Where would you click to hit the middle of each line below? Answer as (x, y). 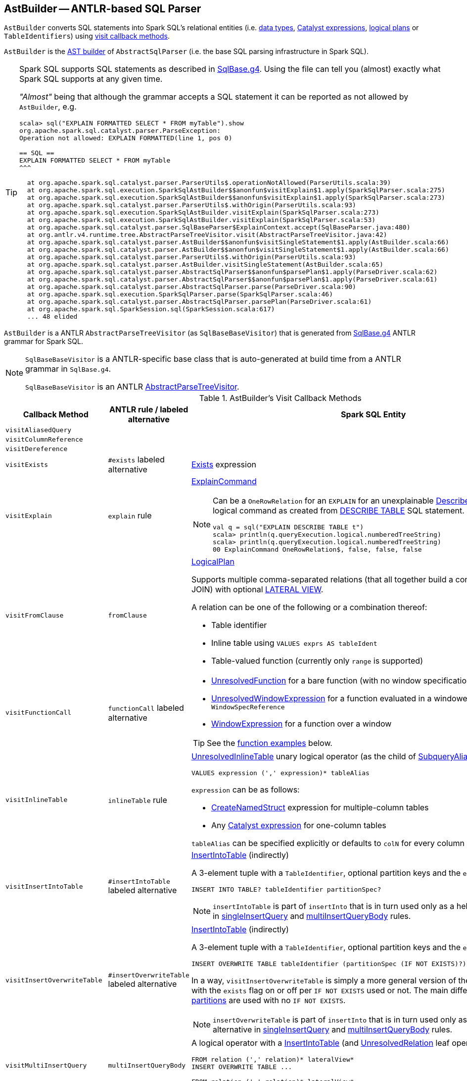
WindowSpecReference (248, 707)
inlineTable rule (138, 800)
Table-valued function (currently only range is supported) (317, 661)
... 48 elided (52, 317)
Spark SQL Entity (374, 415)
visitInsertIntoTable (44, 886)
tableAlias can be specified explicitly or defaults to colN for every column (328, 843)
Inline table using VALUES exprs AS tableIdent (294, 643)
